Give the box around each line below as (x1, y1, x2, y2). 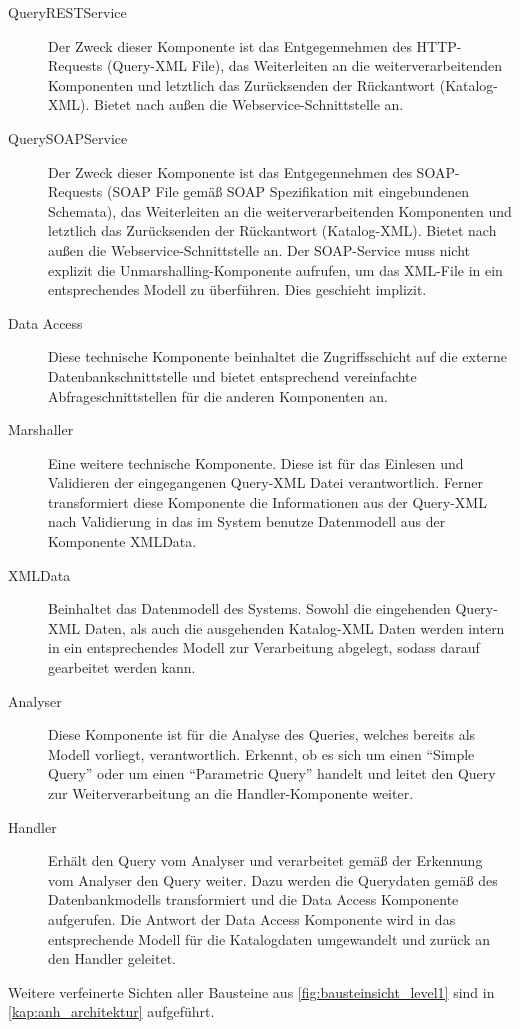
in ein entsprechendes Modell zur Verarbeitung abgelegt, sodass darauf (48, 637, 480, 658)
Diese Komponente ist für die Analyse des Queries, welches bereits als (48, 724, 476, 745)
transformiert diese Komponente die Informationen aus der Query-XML (48, 491, 487, 512)
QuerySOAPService (8, 127, 128, 148)
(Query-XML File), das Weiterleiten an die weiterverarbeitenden (107, 55, 503, 76)
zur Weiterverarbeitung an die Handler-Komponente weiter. (48, 783, 414, 803)
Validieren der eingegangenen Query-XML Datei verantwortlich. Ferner (48, 472, 483, 493)
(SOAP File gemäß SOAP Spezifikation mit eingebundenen (107, 181, 469, 202)
